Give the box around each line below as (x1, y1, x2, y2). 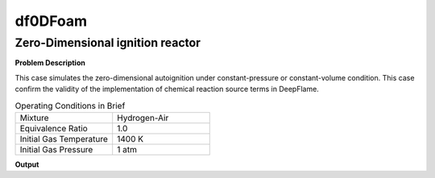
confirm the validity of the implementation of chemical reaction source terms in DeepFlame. (14, 85, 320, 94)
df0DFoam (14, 12, 88, 30)
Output (14, 159, 39, 169)
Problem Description (14, 58, 86, 68)
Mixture (19, 112, 49, 123)
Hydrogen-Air (117, 112, 169, 123)
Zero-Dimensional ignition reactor (14, 35, 201, 50)
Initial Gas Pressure (19, 143, 93, 155)
